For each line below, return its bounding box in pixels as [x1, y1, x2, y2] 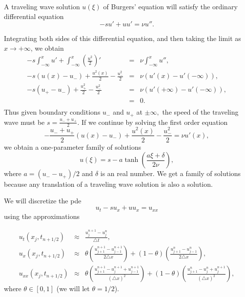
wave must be [4, 117, 45, 127]
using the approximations [4, 211, 80, 221]
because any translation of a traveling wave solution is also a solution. [4, 179, 213, 189]
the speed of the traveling [162, 107, 239, 117]
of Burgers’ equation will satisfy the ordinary [103, 1, 238, 11]
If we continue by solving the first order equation [82, 117, 228, 127]
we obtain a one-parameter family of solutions [4, 141, 142, 152]
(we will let [56, 283, 90, 294]
